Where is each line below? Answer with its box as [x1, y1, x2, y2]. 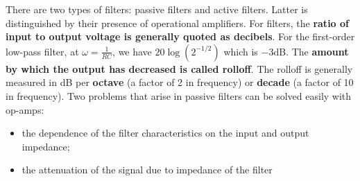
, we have [112, 44, 152, 58]
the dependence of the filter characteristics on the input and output [22, 126, 309, 140]
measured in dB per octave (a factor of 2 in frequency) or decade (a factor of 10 [6, 75, 354, 89]
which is [223, 44, 258, 58]
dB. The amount [273, 44, 349, 58]
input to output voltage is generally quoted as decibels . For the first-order [6, 29, 355, 44]
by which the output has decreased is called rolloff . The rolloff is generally [6, 61, 353, 76]
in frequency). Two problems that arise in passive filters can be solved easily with [6, 88, 352, 103]
